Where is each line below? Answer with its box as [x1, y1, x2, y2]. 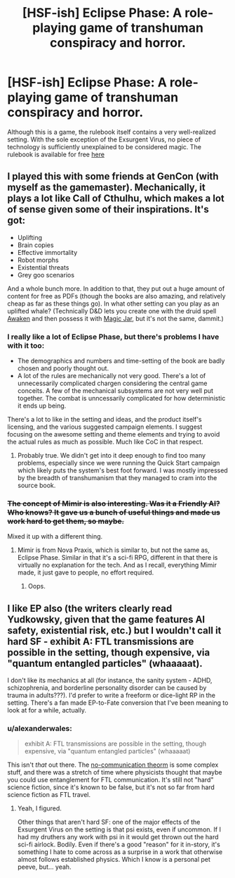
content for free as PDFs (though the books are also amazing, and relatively [7, 291, 226, 300]
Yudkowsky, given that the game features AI [7, 613, 206, 625]
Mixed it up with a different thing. [7, 532, 103, 541]
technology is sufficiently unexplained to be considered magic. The [7, 142, 202, 151]
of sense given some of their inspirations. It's [7, 203, 209, 215]
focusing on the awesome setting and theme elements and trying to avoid [7, 430, 220, 439]
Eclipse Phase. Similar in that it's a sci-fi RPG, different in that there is [17, 553, 218, 562]
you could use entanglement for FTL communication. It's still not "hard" [7, 776, 214, 784]
